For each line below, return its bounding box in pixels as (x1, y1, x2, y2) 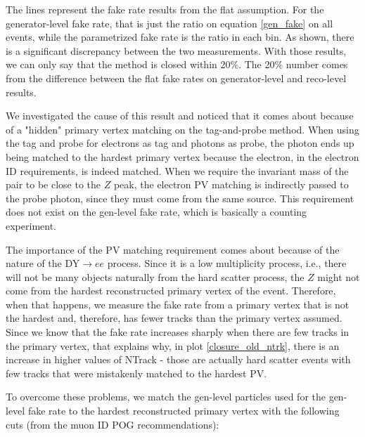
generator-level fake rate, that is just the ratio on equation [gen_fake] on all (6, 15, 333, 30)
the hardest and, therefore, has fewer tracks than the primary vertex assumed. (6, 311, 342, 325)
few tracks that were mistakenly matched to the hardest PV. (6, 365, 267, 380)
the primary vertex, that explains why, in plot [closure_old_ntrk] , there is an (6, 338, 340, 353)
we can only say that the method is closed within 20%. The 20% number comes (6, 57, 348, 72)
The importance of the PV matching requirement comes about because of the (6, 242, 340, 256)
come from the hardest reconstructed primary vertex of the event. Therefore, (6, 283, 336, 298)
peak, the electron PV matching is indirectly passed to (113, 177, 349, 192)
